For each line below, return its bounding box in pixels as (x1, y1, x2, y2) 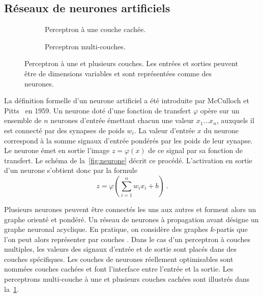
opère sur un (200, 105, 240, 115)
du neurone (203, 125, 239, 135)
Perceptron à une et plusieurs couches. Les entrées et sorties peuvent (24, 58, 238, 69)
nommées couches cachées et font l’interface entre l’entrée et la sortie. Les (4, 263, 233, 274)
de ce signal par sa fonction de (148, 145, 243, 156)
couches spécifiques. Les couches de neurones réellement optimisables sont (4, 253, 233, 264)
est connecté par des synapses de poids (4, 125, 125, 135)
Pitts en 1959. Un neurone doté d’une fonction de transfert (4, 105, 191, 115)
